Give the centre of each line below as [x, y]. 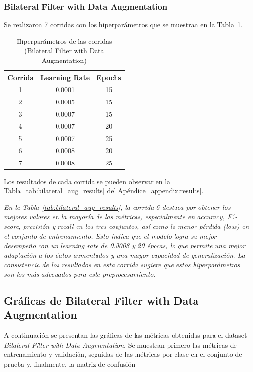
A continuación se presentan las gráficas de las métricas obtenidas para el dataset [126, 335]
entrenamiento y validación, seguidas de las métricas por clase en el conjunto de [123, 354]
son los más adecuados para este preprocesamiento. [80, 274]
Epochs [109, 77]
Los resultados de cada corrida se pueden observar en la [87, 181]
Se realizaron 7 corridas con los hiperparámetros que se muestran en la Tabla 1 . [123, 25]
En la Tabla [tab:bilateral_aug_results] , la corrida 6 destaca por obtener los [117, 207]
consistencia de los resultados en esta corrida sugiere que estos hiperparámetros [122, 264]
